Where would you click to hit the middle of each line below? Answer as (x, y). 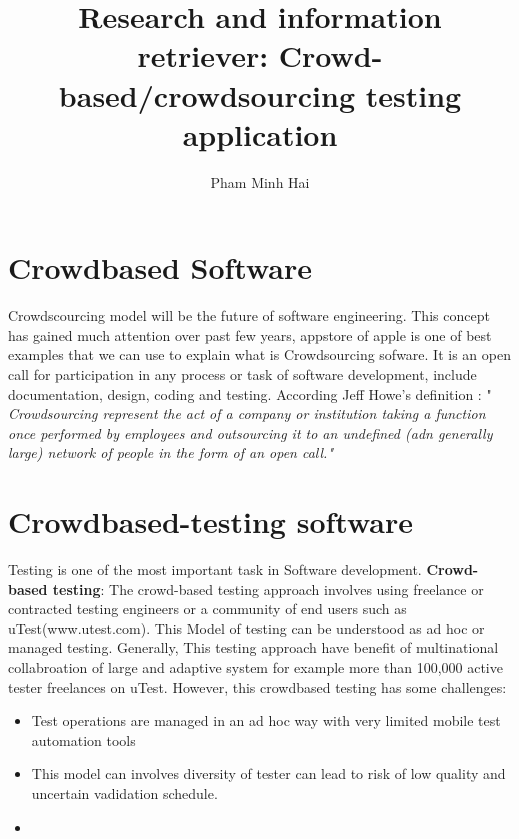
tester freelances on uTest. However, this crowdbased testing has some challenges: (257, 686)
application (260, 133)
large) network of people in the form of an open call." (170, 452)
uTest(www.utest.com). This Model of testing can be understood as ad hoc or (246, 627)
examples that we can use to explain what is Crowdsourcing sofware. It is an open (259, 354)
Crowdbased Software (160, 267)
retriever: (203, 55)
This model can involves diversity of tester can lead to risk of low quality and (268, 773)
